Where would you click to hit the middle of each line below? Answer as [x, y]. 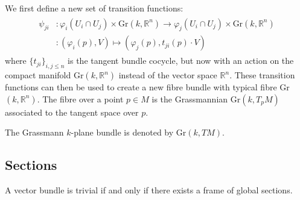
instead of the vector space [168, 75]
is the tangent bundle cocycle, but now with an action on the [181, 61]
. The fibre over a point [80, 98]
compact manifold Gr [44, 75]
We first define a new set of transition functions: [94, 8]
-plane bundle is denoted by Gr [129, 132]
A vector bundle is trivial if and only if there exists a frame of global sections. [149, 190]
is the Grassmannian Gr [196, 98]
